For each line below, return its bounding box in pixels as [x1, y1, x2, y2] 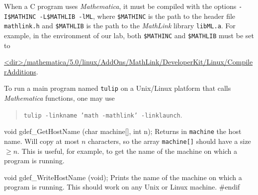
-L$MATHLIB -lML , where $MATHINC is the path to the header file [39, 10, 236, 21]
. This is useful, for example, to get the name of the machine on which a [17, 145, 238, 156]
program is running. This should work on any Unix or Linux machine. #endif [4, 182, 240, 192]
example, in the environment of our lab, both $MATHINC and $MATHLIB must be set [4, 30, 254, 40]
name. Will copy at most [4, 135, 80, 146]
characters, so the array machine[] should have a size [88, 135, 251, 146]
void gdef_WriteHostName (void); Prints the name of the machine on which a [4, 172, 242, 182]
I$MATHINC [4, 13, 36, 20]
